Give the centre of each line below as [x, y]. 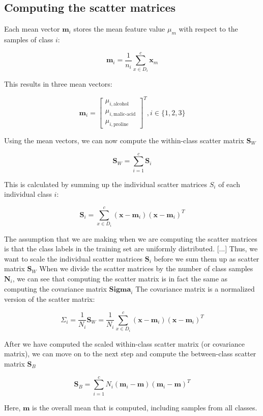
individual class [28, 194]
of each [229, 184]
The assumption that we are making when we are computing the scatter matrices [131, 238]
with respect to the [208, 29]
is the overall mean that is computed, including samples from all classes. [145, 407]
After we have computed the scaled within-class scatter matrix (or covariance [124, 343]
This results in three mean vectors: [58, 84]
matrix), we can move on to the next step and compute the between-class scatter [130, 354]
